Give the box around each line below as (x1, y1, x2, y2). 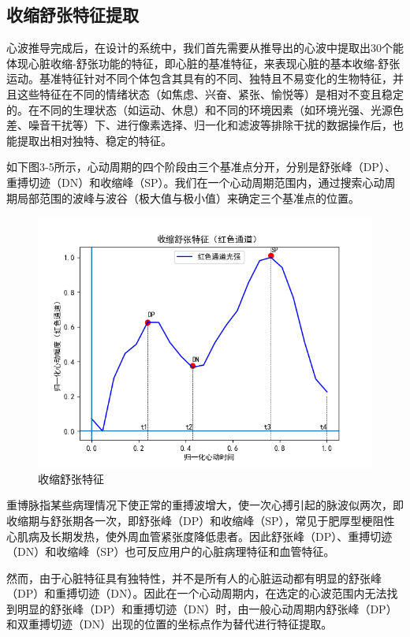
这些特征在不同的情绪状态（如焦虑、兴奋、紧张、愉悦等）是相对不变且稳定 (17, 85, 404, 102)
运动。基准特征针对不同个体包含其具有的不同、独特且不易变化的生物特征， (6, 70, 393, 87)
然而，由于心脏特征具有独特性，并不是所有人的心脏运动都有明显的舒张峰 (6, 569, 382, 586)
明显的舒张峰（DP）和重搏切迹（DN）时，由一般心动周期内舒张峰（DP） (17, 600, 397, 617)
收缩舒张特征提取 (6, 2, 139, 27)
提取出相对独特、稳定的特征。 (17, 132, 172, 148)
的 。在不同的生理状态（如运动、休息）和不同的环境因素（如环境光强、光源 (6, 101, 393, 117)
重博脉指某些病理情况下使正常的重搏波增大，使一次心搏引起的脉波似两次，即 (6, 497, 404, 513)
